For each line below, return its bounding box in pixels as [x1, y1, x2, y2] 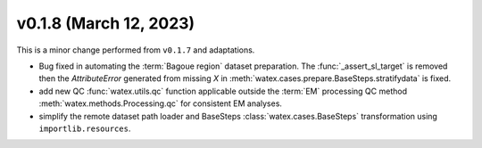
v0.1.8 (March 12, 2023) [16, 13, 195, 33]
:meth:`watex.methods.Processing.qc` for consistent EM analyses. [38, 98, 283, 109]
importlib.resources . [38, 123, 131, 134]
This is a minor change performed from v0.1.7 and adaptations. [16, 45, 255, 55]
